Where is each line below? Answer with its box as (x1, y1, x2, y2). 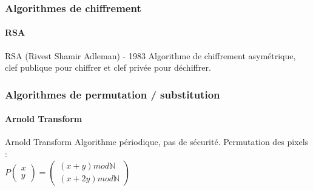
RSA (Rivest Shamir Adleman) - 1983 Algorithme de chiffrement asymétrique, (5, 49, 296, 62)
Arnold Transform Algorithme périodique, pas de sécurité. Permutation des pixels (5, 135, 309, 148)
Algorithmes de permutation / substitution (5, 86, 220, 102)
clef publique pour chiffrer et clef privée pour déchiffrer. (5, 61, 211, 74)
